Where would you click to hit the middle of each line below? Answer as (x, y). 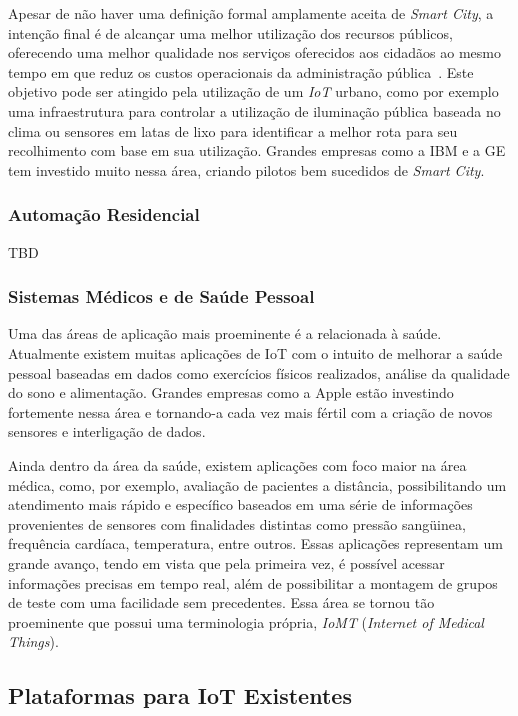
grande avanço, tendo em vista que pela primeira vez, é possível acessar (226, 562)
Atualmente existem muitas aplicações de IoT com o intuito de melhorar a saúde (255, 352)
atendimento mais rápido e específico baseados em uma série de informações (240, 504)
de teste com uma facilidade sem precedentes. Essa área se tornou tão (221, 602)
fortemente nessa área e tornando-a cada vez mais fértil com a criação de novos (250, 411)
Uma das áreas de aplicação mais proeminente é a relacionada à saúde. (225, 333)
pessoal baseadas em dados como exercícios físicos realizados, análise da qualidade (259, 372)
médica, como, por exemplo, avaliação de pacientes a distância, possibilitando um (257, 484)
